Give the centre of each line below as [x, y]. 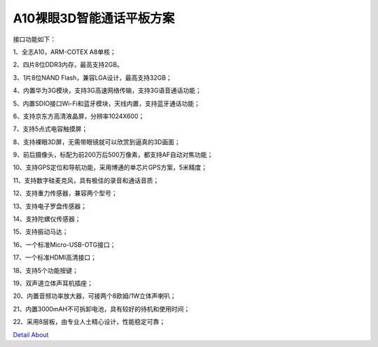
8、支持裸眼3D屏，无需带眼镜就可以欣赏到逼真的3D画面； [97, 142]
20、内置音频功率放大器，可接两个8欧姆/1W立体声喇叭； [94, 296]
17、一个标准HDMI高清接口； [55, 257]
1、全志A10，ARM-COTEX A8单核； [64, 52]
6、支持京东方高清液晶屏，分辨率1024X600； [79, 116]
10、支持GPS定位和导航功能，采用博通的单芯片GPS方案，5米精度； [110, 167]
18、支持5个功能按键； [45, 270]
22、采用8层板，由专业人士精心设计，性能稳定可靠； [89, 322]
